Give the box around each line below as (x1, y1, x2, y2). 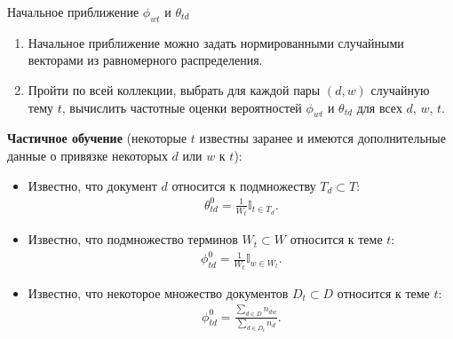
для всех (356, 98, 402, 116)
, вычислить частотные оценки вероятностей (61, 98, 302, 116)
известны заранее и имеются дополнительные (199, 129, 446, 147)
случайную (370, 80, 430, 99)
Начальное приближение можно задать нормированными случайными (28, 33, 404, 51)
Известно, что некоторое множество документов (28, 283, 289, 302)
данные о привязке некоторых (7, 146, 168, 164)
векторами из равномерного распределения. (28, 51, 263, 69)
